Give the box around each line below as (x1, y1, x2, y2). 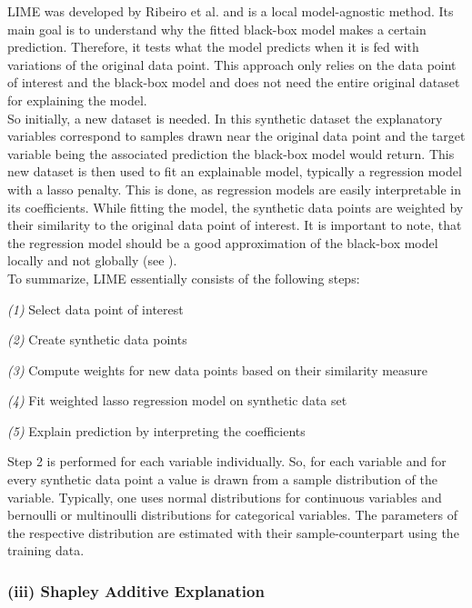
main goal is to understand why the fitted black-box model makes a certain (7, 19, 427, 38)
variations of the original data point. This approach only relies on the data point (7, 55, 457, 74)
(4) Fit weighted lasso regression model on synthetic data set (7, 391, 347, 410)
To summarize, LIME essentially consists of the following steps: (7, 268, 360, 287)
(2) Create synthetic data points (7, 330, 187, 349)
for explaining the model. (7, 90, 147, 109)
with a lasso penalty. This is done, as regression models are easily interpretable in (7, 179, 462, 198)
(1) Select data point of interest (7, 299, 184, 318)
